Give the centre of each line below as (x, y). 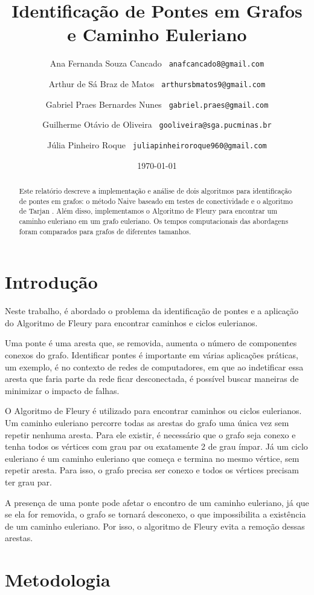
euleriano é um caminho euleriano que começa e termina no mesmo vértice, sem (152, 458)
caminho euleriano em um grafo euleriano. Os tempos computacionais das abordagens (154, 221)
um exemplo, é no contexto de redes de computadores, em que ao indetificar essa (154, 367)
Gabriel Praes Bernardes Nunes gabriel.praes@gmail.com (157, 104)
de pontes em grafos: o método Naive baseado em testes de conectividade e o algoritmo (156, 201)
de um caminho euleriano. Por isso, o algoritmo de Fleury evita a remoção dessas (155, 526)
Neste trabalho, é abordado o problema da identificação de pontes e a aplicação (152, 311)
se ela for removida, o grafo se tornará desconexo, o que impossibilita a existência (155, 514)
